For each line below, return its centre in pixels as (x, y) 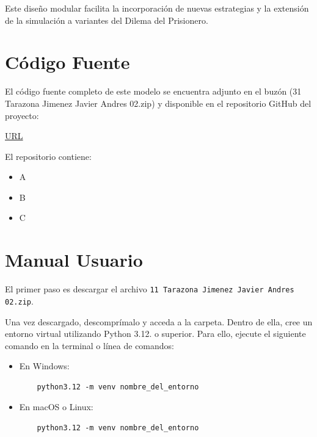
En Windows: (44, 366)
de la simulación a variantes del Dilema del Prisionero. (107, 20)
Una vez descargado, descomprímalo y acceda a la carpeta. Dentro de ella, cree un (159, 321)
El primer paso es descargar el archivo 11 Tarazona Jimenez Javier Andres (150, 289)
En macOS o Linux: (56, 407)
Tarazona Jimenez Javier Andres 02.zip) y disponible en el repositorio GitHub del (158, 103)
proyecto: (22, 115)
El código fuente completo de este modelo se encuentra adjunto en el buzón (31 (153, 91)
